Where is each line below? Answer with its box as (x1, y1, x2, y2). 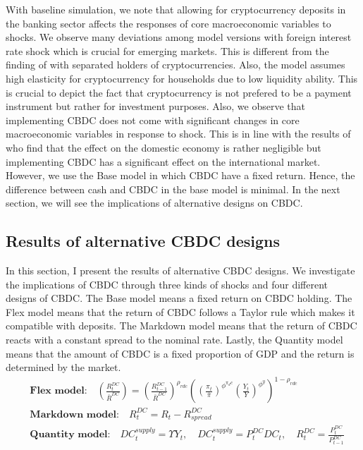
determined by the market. (6, 360, 121, 375)
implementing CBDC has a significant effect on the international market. (6, 154, 321, 169)
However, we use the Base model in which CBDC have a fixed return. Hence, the (6, 168, 355, 183)
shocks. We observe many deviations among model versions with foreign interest (6, 30, 352, 44)
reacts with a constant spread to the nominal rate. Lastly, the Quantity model (6, 332, 343, 347)
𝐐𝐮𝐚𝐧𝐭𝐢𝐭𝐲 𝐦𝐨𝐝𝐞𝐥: (30, 430, 111, 440)
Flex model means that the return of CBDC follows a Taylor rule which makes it (6, 304, 355, 319)
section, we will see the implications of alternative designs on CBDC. (6, 195, 303, 210)
